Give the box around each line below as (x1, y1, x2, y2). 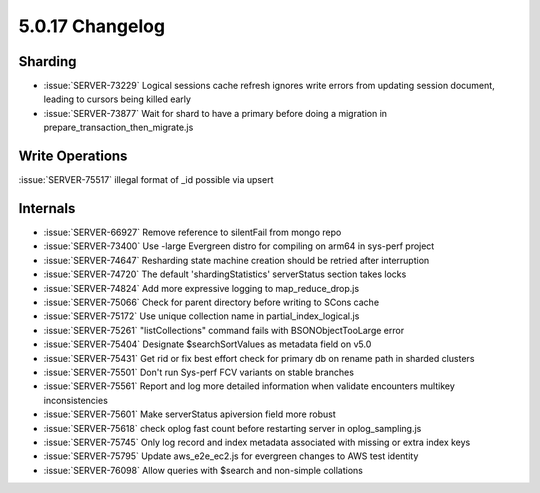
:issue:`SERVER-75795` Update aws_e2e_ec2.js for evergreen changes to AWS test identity (43, 450, 419, 462)
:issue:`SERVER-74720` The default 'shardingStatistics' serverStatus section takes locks (43, 268, 407, 280)
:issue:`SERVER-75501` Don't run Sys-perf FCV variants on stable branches (43, 366, 355, 378)
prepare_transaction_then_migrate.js (43, 121, 194, 134)
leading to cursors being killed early (43, 93, 192, 105)
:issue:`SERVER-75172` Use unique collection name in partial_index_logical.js (43, 310, 360, 322)
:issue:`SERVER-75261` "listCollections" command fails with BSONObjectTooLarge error (43, 324, 405, 336)
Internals (18, 200, 76, 217)
